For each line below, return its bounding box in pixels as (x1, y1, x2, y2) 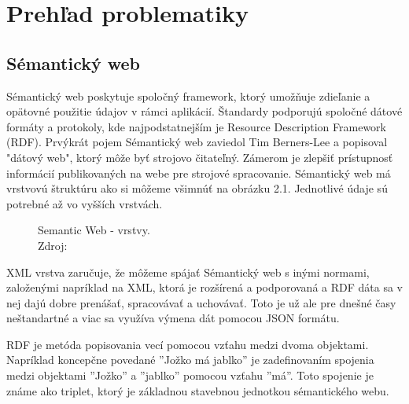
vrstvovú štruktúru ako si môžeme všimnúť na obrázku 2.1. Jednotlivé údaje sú (6, 180, 388, 196)
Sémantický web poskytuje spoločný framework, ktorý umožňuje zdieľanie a (6, 87, 370, 104)
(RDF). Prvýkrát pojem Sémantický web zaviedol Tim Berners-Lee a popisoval (6, 134, 388, 150)
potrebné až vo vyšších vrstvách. (6, 195, 163, 211)
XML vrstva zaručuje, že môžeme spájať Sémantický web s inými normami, (6, 263, 370, 280)
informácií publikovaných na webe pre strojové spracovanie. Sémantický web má (6, 164, 391, 181)
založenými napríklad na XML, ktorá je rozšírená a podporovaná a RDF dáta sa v (6, 279, 403, 296)
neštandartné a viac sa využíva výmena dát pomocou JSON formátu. (6, 310, 340, 326)
